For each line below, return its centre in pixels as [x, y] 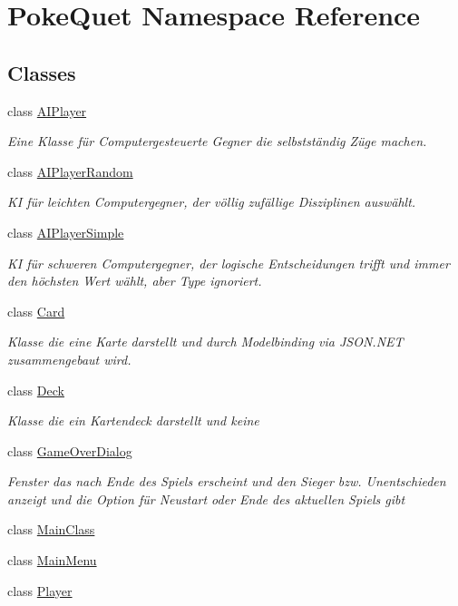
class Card [36, 311]
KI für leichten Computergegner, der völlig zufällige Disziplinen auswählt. [212, 202]
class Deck [36, 390]
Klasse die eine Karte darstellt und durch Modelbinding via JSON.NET [205, 342]
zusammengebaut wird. [69, 359]
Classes [42, 72]
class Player [40, 590]
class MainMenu [52, 560]
